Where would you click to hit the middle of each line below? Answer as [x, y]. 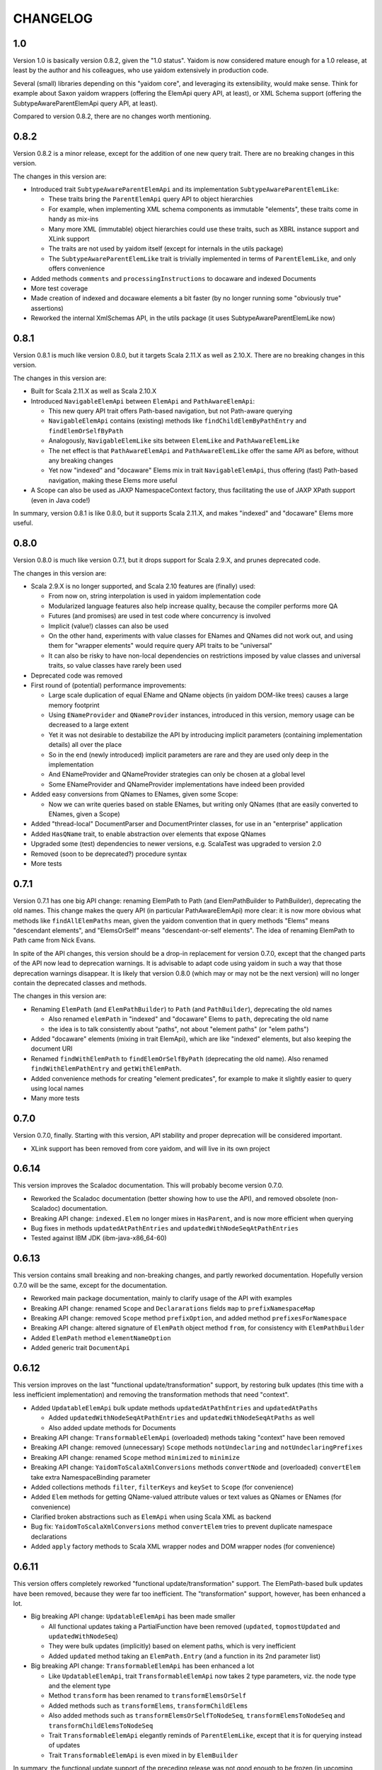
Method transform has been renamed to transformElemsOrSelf [147, 1696]
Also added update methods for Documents [112, 1427]
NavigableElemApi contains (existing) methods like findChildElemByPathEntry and [178, 421]
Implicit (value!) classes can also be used [109, 626]
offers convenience [77, 268]
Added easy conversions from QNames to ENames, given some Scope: [134, 794]
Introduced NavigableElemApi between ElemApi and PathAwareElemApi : [143, 401]
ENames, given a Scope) [84, 814]
